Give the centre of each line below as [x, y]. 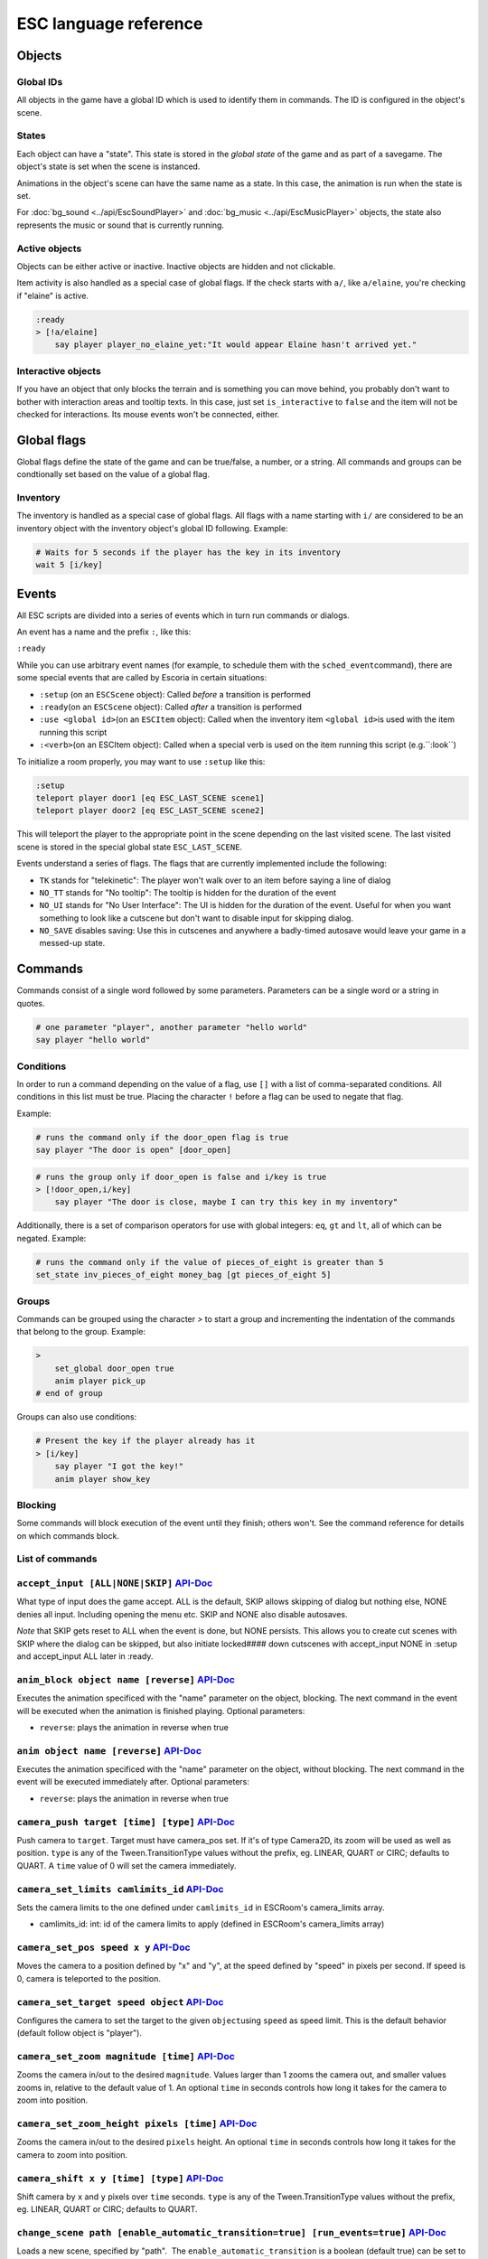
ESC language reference [110, 23]
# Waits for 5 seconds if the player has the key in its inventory [188, 552]
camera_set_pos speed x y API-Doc [103, 1947]
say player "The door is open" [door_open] [134, 1150]
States [32, 136]
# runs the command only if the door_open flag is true [162, 1137]
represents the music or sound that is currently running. [121, 225]
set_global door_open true [115, 1368]
